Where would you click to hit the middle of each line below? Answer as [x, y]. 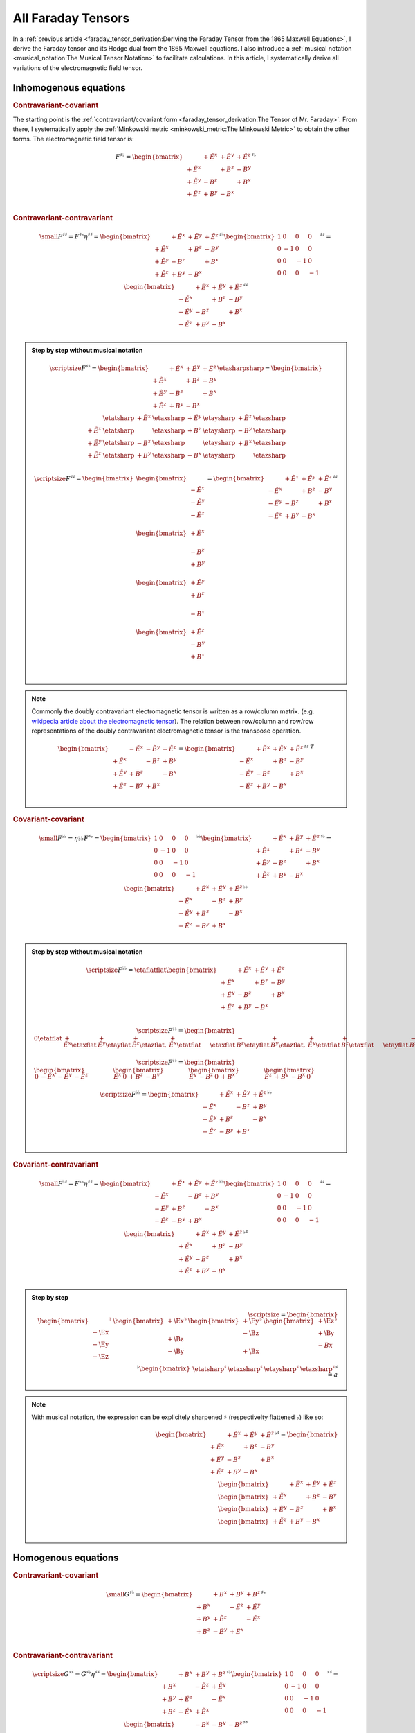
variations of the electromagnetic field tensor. [78, 68]
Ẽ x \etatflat [185, 1044]
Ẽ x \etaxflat [80, 1044]
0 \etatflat [48, 1039]
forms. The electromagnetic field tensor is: [73, 139]
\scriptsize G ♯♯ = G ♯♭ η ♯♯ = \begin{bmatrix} [95, 1674]
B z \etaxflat [358, 1044]
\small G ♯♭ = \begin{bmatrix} [149, 1594]
